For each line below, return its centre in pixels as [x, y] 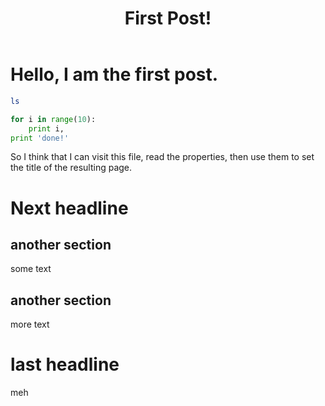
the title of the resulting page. [71, 168]
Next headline [69, 208]
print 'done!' [40, 138]
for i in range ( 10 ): [53, 119]
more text [30, 324]
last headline [65, 364]
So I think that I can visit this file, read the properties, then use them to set [162, 157]
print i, [46, 128]
